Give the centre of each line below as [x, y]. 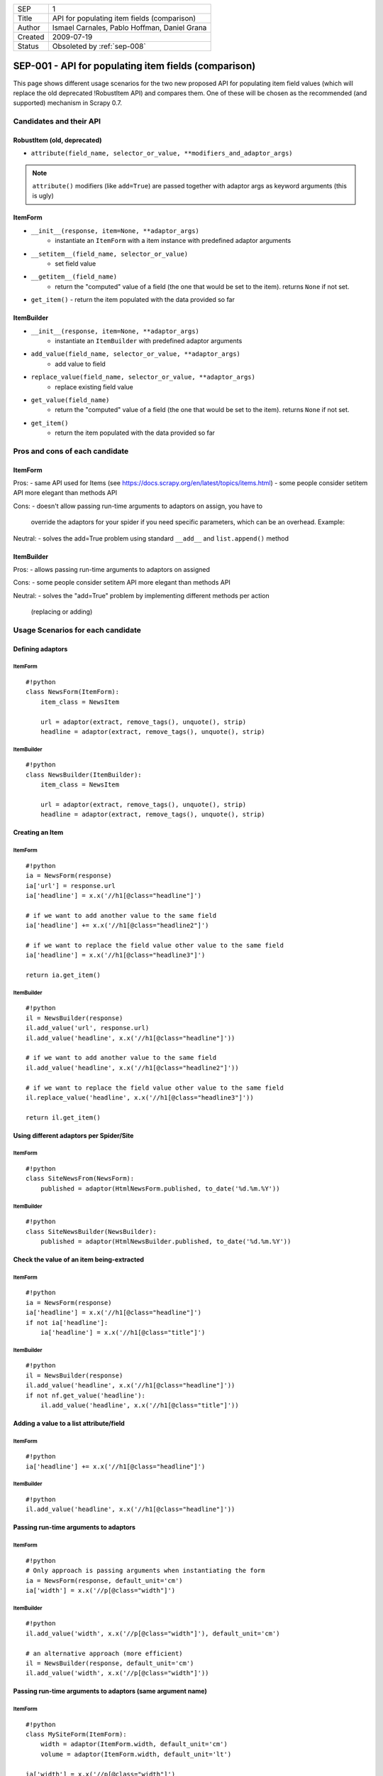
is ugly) [43, 196]
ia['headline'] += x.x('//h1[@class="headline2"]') [117, 926]
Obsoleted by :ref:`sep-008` [99, 46]
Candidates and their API [57, 121]
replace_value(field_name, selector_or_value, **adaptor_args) [143, 377]
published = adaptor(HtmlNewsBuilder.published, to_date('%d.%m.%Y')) [166, 1242]
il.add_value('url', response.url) [88, 1028]
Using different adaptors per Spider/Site [73, 1135]
